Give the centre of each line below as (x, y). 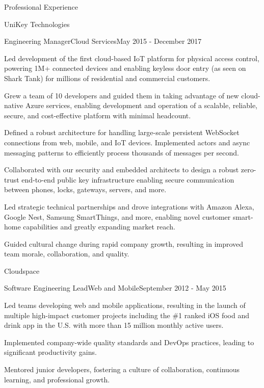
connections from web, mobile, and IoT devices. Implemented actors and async (127, 142)
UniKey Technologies (37, 24)
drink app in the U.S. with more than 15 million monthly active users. (114, 325)
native (14, 105)
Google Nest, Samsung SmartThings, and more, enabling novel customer (117, 216)
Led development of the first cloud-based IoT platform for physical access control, (132, 58)
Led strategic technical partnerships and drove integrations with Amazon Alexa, (129, 206)
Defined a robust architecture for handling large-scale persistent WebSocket (122, 132)
